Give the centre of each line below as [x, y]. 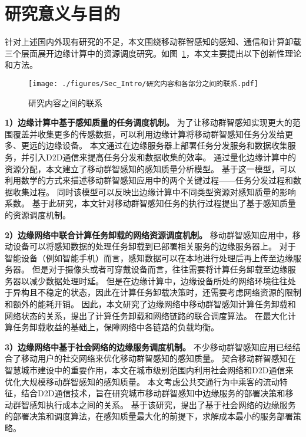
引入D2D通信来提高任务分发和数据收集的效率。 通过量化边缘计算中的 [163, 157]
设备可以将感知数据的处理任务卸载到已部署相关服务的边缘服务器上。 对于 [154, 246]
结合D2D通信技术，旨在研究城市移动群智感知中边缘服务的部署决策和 [153, 393]
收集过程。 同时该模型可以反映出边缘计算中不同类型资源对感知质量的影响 [154, 191]
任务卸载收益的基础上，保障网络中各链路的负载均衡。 [116, 327]
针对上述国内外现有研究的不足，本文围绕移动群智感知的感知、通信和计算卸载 [153, 42]
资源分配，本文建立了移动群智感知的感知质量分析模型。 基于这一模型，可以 [150, 168]
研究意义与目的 [63, 13]
